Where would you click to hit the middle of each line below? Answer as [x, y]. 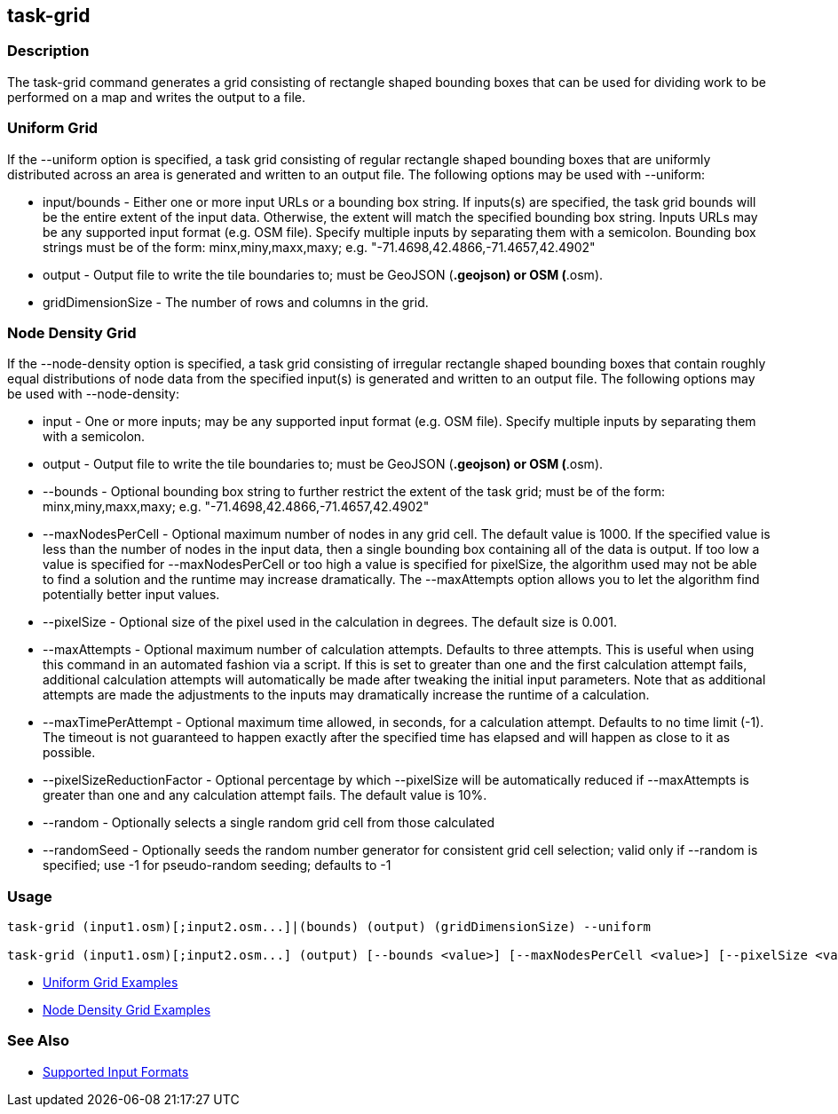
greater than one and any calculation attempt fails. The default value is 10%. [265, 795]
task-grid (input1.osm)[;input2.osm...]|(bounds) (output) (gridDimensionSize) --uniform [329, 927]
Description [48, 51]
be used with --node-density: [93, 394]
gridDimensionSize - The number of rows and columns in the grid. [236, 302]
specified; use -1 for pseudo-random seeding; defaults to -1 [217, 865]
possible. [69, 753]
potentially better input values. [131, 595]
